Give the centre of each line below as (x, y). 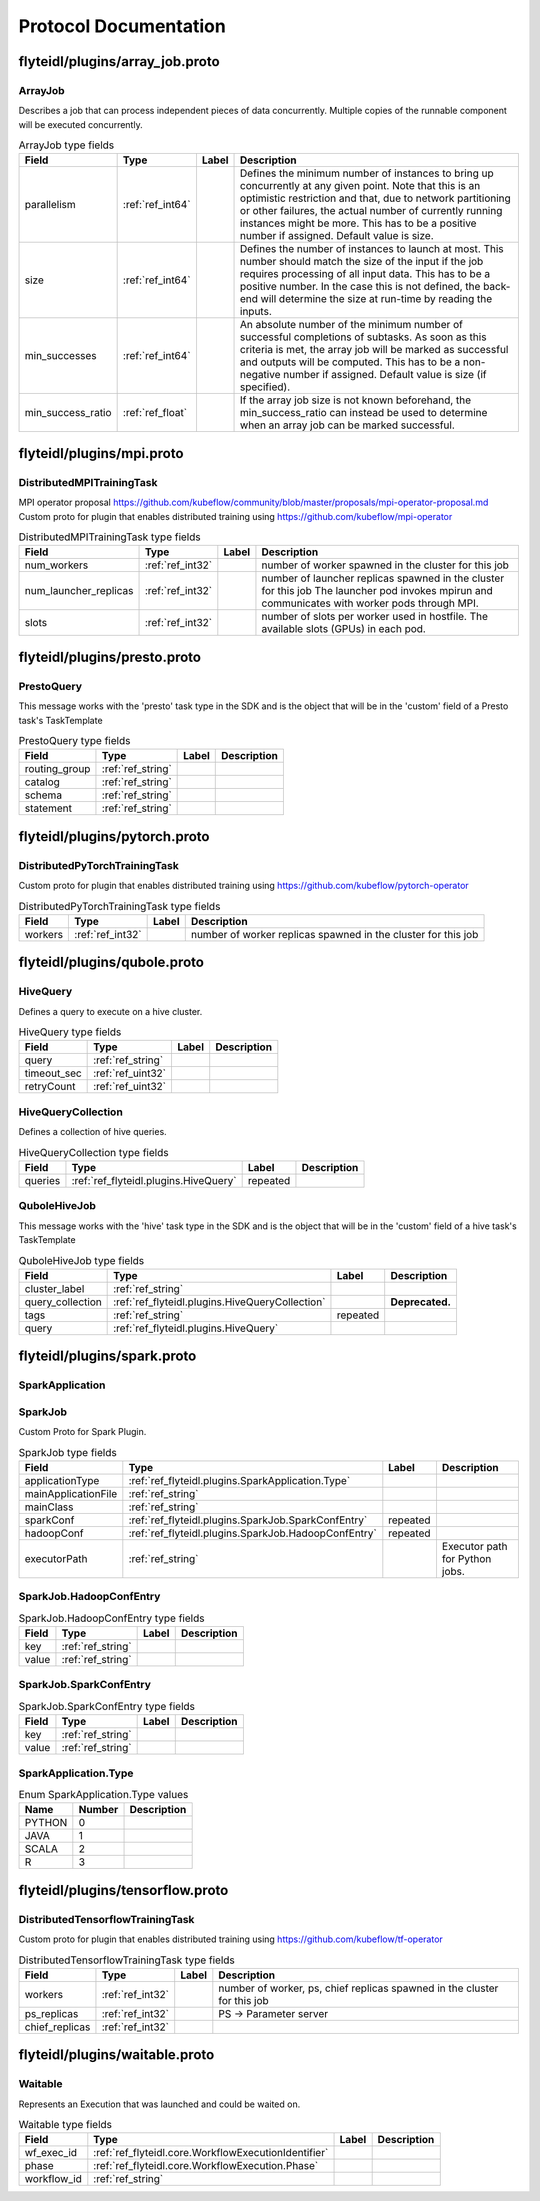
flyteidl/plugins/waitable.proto (116, 2055)
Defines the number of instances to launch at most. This (372, 249)
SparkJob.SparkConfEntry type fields (106, 1706)
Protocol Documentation (122, 26)
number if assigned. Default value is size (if (385, 375)
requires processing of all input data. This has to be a (365, 274)
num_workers (56, 565)
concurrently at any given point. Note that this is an (360, 186)
